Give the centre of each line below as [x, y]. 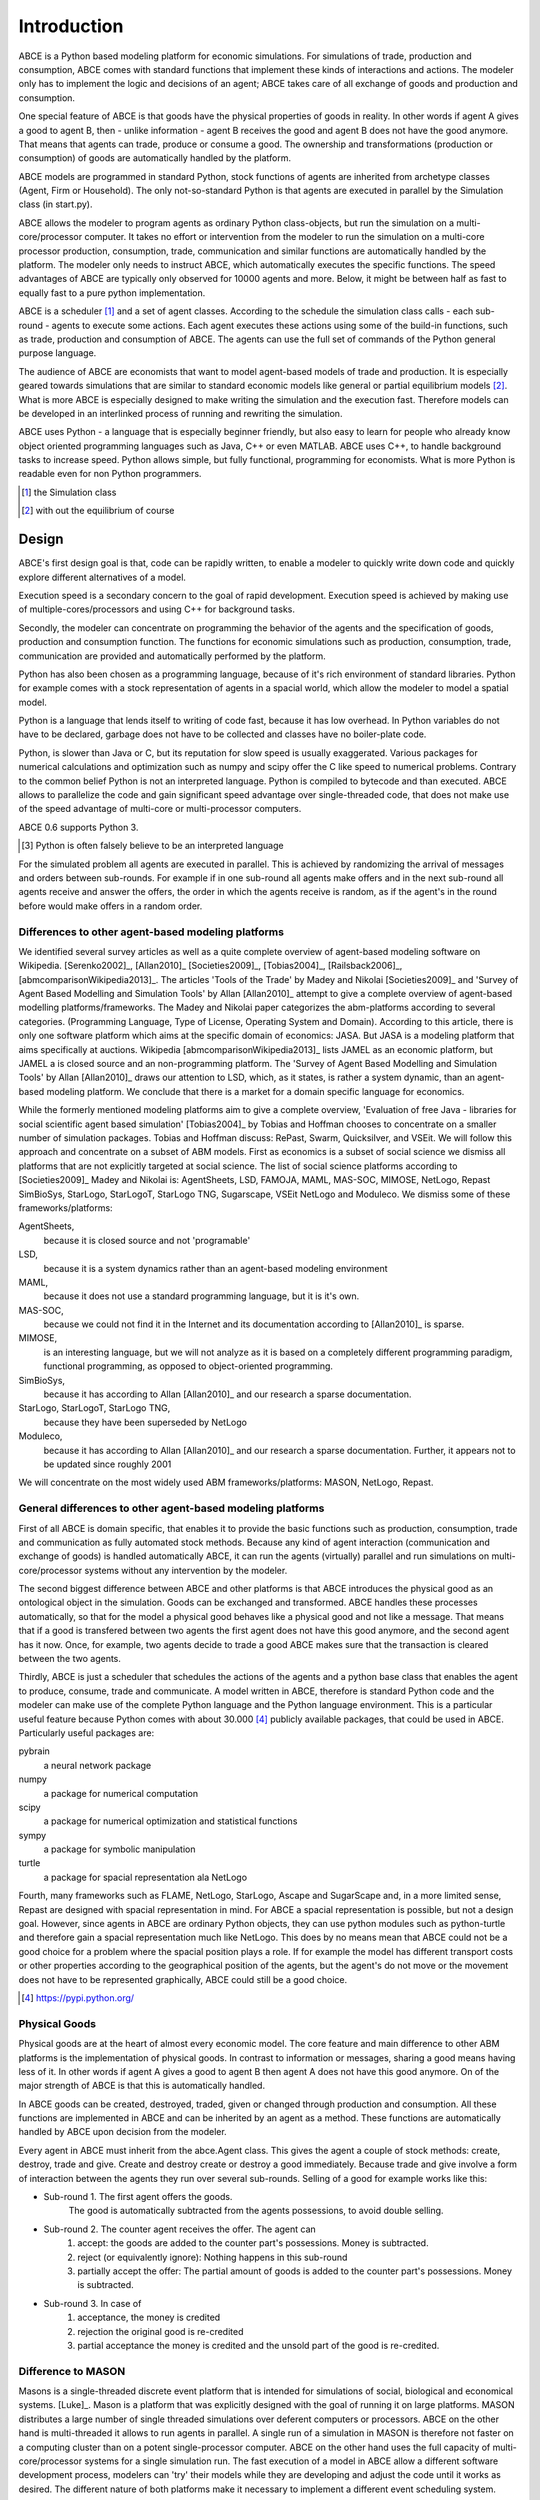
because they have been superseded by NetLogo [145, 1422]
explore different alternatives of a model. [102, 577]
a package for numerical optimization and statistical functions [170, 1821]
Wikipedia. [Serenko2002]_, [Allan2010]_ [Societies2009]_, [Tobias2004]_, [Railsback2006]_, [210, 966]
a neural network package [97, 1765]
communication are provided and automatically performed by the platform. [172, 656]
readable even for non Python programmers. [110, 474]
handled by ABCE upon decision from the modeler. [122, 2132]
